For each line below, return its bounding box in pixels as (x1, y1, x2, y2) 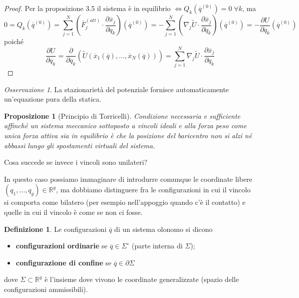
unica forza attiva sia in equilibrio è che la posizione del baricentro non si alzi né (4, 130, 252, 141)
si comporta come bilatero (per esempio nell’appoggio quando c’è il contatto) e (4, 197, 246, 207)
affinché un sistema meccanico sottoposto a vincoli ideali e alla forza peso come (4, 120, 247, 131)
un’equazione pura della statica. (4, 94, 102, 104)
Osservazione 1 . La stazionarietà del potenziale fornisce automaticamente (4, 84, 229, 94)
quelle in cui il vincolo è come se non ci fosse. (4, 206, 143, 217)
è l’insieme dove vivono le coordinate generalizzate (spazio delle (44, 274, 239, 284)
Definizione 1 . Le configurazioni (4, 223, 107, 234)
